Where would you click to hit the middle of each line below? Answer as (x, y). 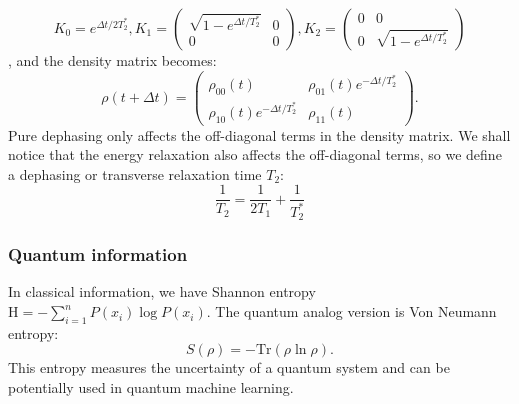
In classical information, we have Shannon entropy (162, 291)
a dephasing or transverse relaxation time (135, 173)
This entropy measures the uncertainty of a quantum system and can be (229, 367)
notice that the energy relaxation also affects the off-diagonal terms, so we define (255, 154)
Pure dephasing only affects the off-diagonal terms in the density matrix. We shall (259, 134)
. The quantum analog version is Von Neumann (351, 311)
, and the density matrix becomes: (112, 60)
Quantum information (98, 254)
